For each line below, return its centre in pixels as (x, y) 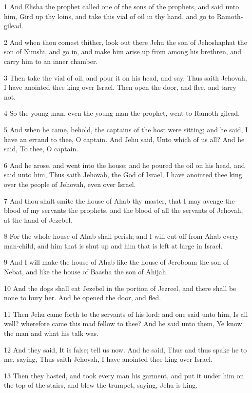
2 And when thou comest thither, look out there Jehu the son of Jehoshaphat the (126, 42)
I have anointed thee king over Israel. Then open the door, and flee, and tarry (120, 87)
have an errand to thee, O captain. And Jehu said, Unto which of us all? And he (124, 139)
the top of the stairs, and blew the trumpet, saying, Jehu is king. (101, 385)
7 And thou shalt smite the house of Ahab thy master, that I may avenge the (119, 200)
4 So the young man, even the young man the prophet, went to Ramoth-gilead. (122, 113)
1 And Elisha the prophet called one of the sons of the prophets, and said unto (122, 6)
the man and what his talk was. (51, 333)
